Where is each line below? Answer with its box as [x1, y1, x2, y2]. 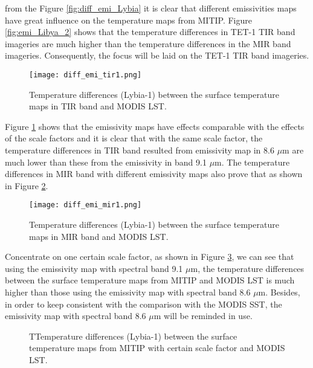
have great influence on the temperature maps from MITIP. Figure [5, 13, 252, 26]
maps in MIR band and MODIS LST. [29, 230, 169, 242]
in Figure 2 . [5, 179, 48, 192]
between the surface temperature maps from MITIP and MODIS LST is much [5, 274, 295, 286]
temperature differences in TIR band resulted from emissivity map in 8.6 [5, 144, 274, 156]
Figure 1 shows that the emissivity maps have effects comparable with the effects [5, 120, 305, 132]
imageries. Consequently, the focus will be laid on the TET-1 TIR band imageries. [5, 49, 309, 62]
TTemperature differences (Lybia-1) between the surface [29, 329, 237, 342]
